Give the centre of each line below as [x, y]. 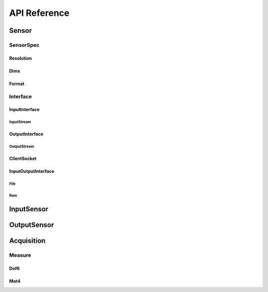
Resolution [21, 58]
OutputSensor [32, 225]
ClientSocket [23, 158]
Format [17, 83]
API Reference [39, 13]
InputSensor [29, 209]
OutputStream [22, 146]
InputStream [20, 122]
